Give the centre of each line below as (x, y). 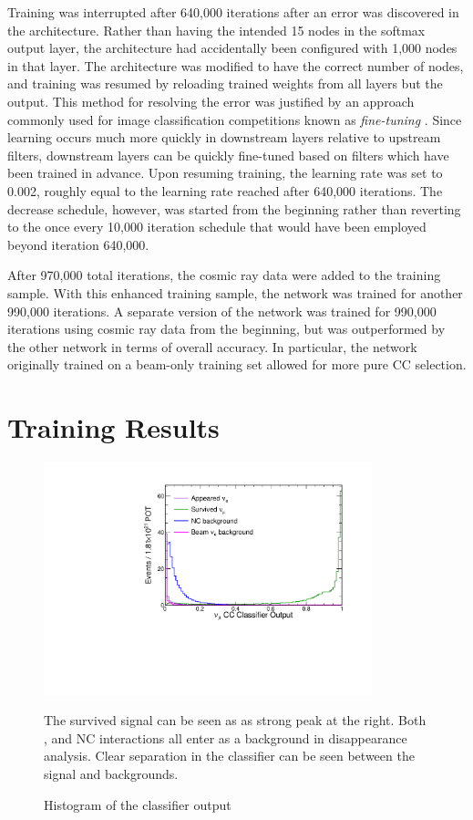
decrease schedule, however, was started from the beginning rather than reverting (234, 208)
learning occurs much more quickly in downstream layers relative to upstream (224, 137)
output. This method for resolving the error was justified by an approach (211, 101)
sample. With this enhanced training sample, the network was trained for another (235, 292)
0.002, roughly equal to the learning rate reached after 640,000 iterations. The (225, 190)
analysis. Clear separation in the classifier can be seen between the (229, 756)
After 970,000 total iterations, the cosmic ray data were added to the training (224, 275)
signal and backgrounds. (111, 774)
